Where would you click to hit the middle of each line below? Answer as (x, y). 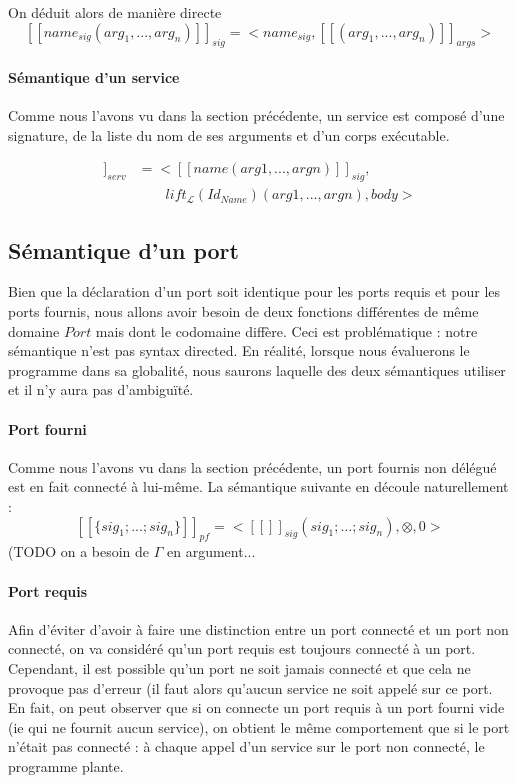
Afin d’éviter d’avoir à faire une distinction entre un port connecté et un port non (258, 628)
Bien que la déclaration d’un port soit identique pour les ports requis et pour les (254, 291)
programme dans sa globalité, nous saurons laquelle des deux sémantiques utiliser (257, 369)
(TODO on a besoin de (79, 551)
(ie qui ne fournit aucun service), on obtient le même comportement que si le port (259, 726)
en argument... (211, 551)
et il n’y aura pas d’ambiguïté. (101, 389)
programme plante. (66, 765)
